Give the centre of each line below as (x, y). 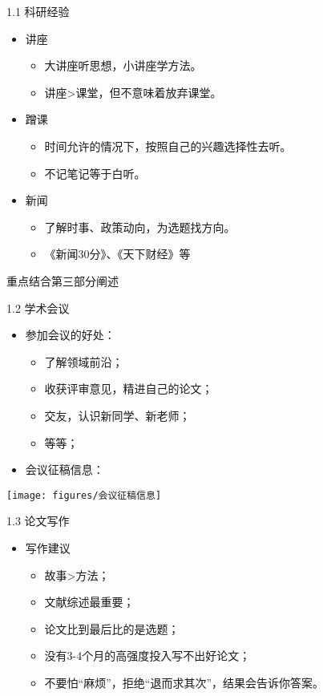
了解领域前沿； (84, 361)
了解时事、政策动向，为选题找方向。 (140, 227)
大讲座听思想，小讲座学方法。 (123, 65)
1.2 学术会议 (38, 308)
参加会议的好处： (70, 335)
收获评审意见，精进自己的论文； (129, 388)
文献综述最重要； (89, 602)
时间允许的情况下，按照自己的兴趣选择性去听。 (168, 146)
